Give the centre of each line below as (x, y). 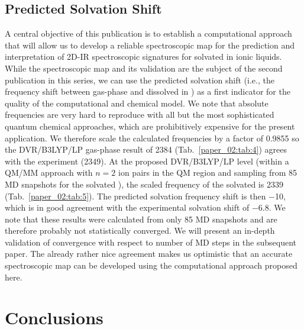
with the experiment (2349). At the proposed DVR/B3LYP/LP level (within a (147, 161)
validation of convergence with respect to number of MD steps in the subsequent (151, 242)
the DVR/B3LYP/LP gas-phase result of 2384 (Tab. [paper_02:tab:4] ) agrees (146, 149)
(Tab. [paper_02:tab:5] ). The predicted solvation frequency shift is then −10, (145, 196)
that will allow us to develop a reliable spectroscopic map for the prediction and (150, 45)
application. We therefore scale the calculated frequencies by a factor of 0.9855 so (152, 138)
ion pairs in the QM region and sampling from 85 (208, 172)
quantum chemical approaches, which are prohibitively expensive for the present (150, 126)
